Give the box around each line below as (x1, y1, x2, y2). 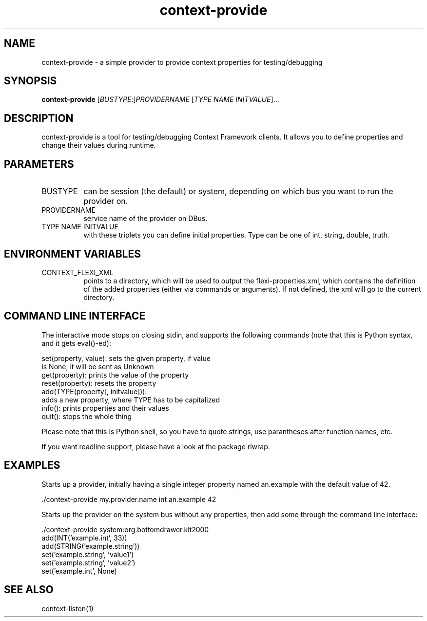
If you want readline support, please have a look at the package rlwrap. (41, 442, 270, 451)
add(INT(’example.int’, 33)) (41, 533, 127, 542)
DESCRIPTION (4, 112, 74, 124)
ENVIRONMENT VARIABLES (4, 247, 141, 260)
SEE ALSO (4, 583, 54, 596)
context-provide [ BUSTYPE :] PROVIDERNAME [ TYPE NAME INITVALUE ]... (41, 95, 279, 104)
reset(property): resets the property (41, 379, 156, 387)
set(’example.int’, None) (41, 566, 117, 575)
